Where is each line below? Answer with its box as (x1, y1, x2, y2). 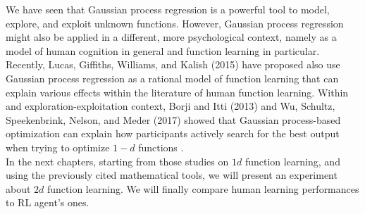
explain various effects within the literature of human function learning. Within (6, 84, 349, 99)
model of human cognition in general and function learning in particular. (6, 43, 320, 58)
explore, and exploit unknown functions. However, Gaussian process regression (6, 15, 344, 30)
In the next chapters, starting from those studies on (6, 153, 229, 168)
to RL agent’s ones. (6, 195, 89, 210)
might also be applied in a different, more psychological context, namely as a (6, 30, 337, 44)
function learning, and (245, 153, 340, 168)
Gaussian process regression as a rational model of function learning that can (6, 70, 339, 85)
